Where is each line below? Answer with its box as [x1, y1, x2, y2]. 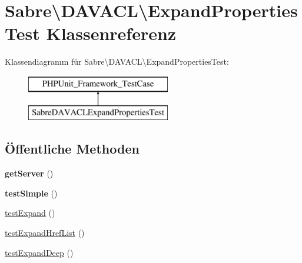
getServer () [5, 167, 54, 179]
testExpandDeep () [5, 246, 74, 258]
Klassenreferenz [46, 21, 177, 45]
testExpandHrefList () [5, 227, 85, 239]
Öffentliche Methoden [5, 139, 140, 158]
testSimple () [5, 187, 58, 199]
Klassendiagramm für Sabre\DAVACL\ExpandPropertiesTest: [5, 55, 229, 68]
